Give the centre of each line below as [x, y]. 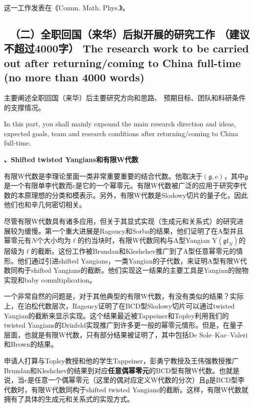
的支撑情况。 [24, 107]
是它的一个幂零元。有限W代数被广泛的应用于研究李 [158, 185]
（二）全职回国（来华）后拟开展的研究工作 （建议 [130, 34]
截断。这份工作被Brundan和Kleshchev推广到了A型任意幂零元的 [137, 251]
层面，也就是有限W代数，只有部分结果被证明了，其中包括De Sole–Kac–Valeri [126, 334]
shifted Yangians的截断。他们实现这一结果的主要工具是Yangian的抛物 [140, 270]
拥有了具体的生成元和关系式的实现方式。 [69, 399]
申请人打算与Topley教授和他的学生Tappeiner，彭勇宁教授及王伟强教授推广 [121, 361]
